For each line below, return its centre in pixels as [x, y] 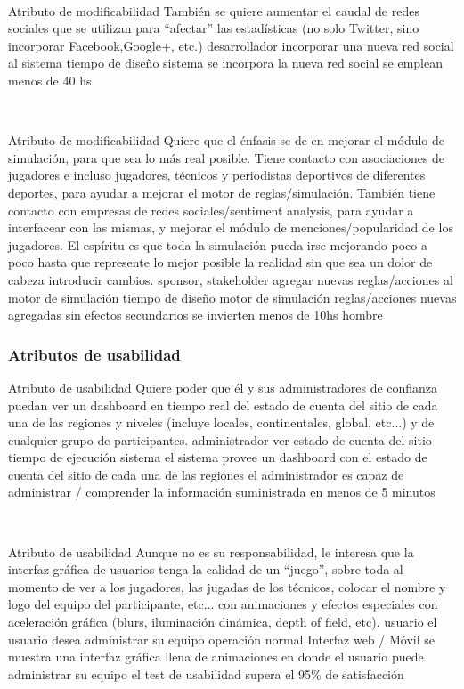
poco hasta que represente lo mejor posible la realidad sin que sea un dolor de [220, 262]
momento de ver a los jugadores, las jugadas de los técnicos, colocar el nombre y [227, 586]
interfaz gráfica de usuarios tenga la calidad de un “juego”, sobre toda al [206, 569]
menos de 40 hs [50, 80]
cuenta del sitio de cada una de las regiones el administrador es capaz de [206, 474]
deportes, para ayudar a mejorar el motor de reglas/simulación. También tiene [222, 192]
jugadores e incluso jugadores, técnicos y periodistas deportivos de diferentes [217, 175]
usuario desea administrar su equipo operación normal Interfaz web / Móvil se [221, 639]
